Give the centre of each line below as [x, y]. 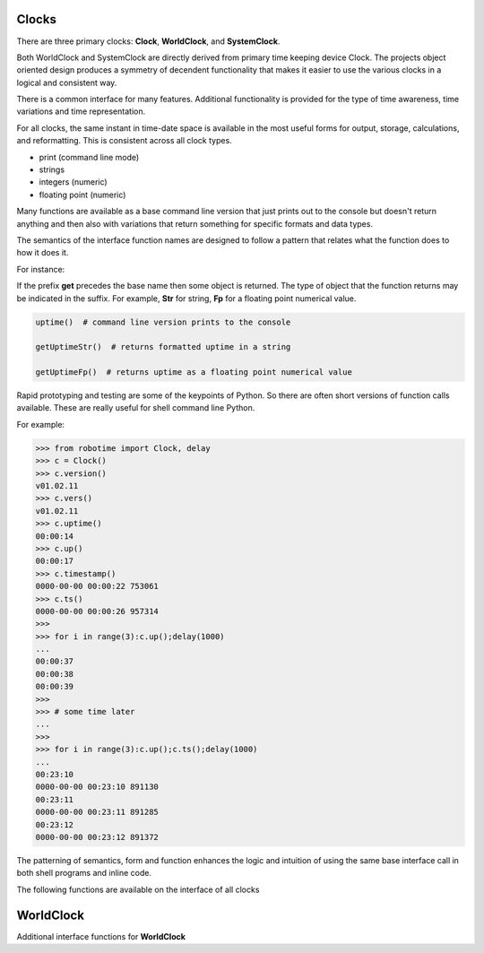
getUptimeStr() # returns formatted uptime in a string [163, 347]
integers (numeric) [73, 182]
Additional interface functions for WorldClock [101, 936]
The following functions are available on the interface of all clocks [138, 889]
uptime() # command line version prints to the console [163, 322]
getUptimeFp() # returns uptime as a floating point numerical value [194, 373]
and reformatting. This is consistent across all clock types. [124, 141]
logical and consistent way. [67, 82]
